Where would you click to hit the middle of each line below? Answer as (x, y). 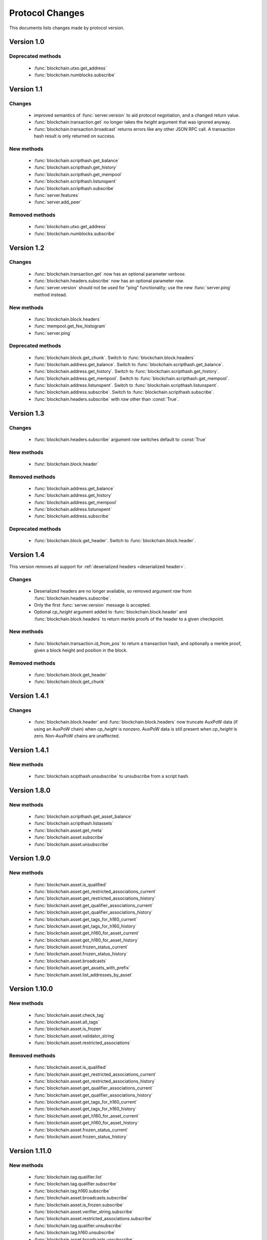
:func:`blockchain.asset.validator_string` (75, 1036)
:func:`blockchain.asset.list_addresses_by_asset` (83, 975)
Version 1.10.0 (31, 989)
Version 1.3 (27, 413)
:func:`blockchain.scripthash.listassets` (74, 823)
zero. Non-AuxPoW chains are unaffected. (77, 736)
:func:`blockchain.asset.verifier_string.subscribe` (84, 1211)
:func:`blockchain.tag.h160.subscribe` (72, 1191)
